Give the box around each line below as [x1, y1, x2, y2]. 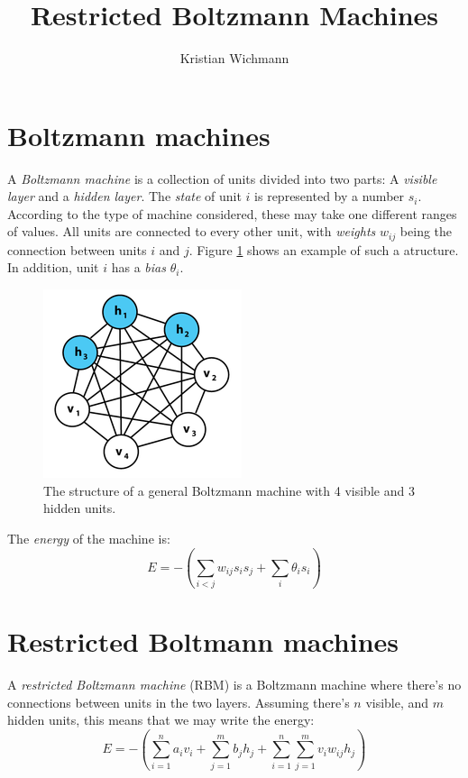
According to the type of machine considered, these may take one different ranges [7, 204, 457, 223]
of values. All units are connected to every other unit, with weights [7, 222, 376, 241]
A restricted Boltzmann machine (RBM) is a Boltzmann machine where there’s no [7, 675, 462, 694]
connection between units [7, 240, 147, 259]
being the [399, 222, 453, 241]
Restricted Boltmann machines [7, 623, 399, 660]
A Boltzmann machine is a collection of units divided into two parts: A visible [7, 169, 437, 188]
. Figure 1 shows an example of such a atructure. [188, 240, 459, 259]
